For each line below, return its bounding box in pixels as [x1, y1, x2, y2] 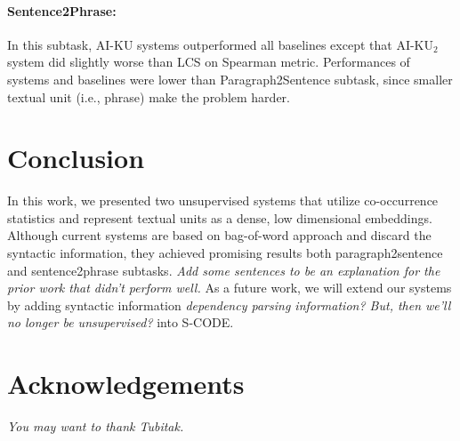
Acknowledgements [7, 365, 245, 402]
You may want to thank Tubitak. [7, 417, 184, 436]
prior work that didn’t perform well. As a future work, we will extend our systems [7, 278, 452, 297]
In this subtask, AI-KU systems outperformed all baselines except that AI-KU [7, 35, 433, 53]
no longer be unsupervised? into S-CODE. [7, 313, 234, 332]
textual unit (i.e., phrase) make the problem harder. [7, 87, 290, 106]
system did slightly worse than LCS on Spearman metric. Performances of [7, 52, 410, 71]
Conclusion [7, 140, 145, 176]
